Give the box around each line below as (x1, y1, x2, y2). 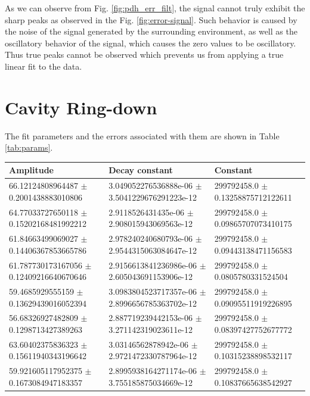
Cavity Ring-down (5, 95, 157, 119)
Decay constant (108, 164, 173, 176)
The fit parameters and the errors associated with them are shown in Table (5, 129, 280, 142)
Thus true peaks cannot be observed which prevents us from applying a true (5, 48, 284, 61)
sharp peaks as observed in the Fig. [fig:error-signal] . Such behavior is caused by (5, 13, 297, 26)
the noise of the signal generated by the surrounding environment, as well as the (5, 25, 297, 38)
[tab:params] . (5, 141, 53, 154)
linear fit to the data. (5, 60, 82, 72)
